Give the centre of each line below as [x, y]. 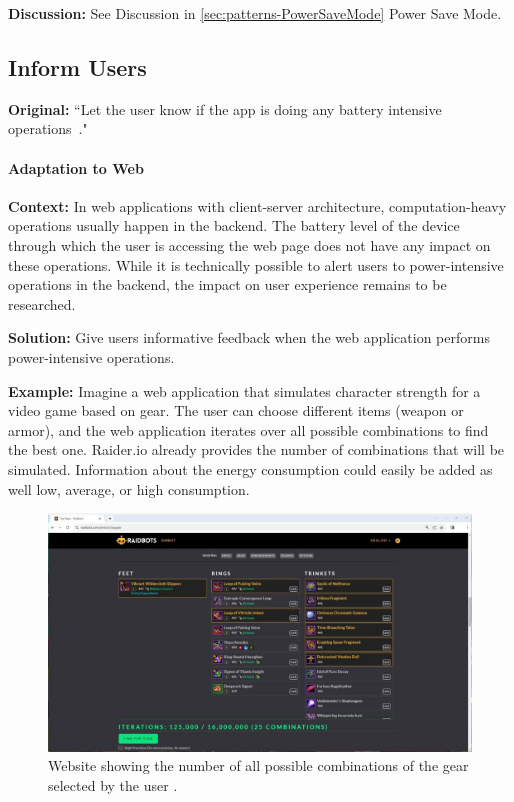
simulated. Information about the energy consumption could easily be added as [250, 468]
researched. [42, 303]
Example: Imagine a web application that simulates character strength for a [244, 390]
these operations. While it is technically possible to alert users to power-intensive [256, 264]
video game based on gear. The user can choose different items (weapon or [236, 410]
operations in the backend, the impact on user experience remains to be [227, 284]
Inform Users [77, 66]
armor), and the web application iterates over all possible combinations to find [248, 429]
